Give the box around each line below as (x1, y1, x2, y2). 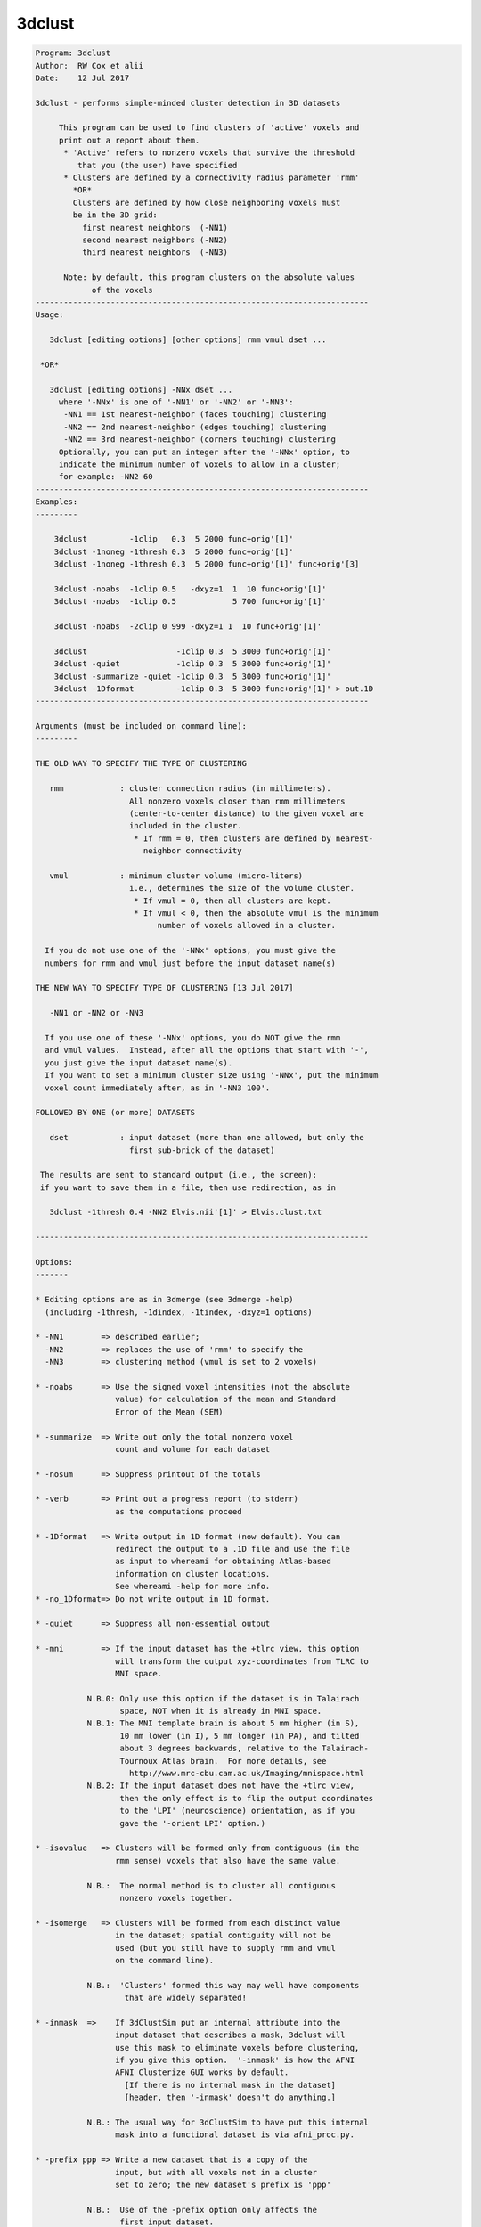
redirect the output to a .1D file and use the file (114, 1544, 351, 1554)
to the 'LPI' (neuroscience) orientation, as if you (119, 1806, 355, 1816)
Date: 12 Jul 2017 (35, 72, 130, 83)
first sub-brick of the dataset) (129, 1145, 275, 1155)
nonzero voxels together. (119, 1893, 233, 1903)
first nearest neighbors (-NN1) (81, 223, 229, 232)
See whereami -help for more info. (114, 1581, 271, 1592)
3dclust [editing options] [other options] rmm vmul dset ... (49, 335, 327, 345)
